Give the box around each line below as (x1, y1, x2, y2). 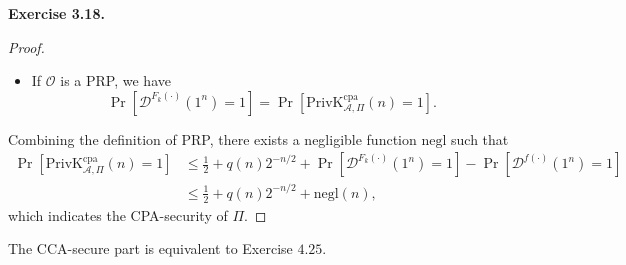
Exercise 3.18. (8, 3, 105, 23)
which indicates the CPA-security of (8, 204, 228, 225)
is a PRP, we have (60, 70, 171, 91)
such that (451, 128, 509, 149)
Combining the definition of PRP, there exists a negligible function (8, 128, 417, 149)
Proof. (8, 36, 45, 57)
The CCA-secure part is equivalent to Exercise (8, 238, 293, 259)
